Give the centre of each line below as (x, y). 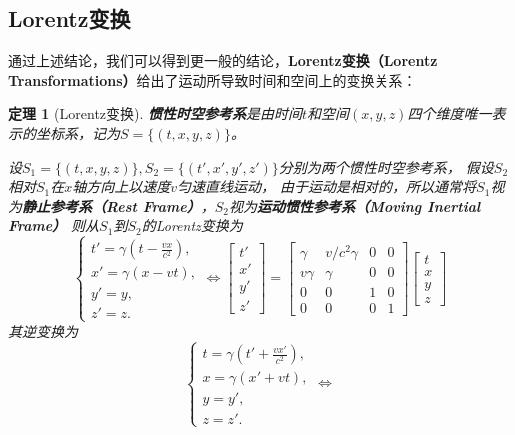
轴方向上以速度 (121, 186)
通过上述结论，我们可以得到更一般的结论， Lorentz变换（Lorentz (223, 60)
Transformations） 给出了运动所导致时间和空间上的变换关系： (212, 79)
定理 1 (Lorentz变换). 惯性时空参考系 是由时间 (155, 113)
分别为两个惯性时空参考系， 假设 (386, 166)
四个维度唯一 (449, 113)
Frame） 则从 (54, 225)
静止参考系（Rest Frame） (111, 205)
